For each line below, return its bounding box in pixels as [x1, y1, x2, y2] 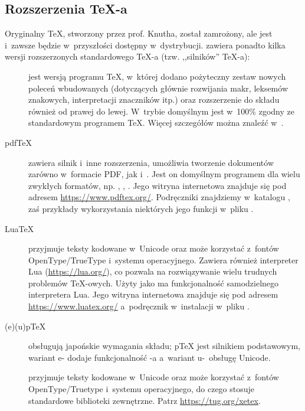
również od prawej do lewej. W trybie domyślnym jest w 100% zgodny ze [28, 105, 294, 117]
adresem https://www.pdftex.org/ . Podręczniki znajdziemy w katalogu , [28, 191, 290, 203]
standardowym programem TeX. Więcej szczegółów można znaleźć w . [28, 116, 284, 129]
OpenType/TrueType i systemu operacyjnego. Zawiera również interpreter [28, 253, 299, 266]
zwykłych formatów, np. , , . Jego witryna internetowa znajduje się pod [28, 179, 287, 191]
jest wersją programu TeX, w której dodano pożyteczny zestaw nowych [28, 70, 286, 82]
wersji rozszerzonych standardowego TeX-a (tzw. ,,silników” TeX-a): [5, 50, 250, 63]
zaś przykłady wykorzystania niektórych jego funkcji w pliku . [28, 202, 254, 214]
